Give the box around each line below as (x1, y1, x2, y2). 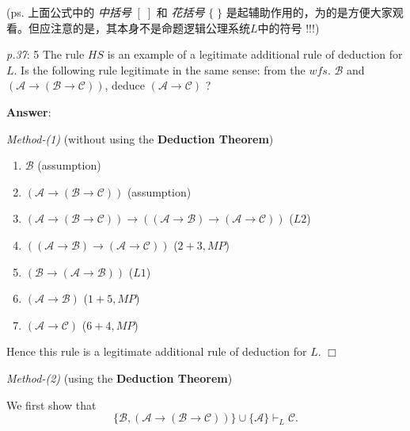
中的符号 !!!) (257, 19, 320, 36)
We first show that (6, 396, 97, 413)
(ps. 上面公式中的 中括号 (6, 4, 131, 20)
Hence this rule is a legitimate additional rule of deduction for (6, 343, 307, 360)
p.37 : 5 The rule (6, 46, 85, 63)
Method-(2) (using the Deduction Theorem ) (6, 369, 233, 386)
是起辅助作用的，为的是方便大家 (226, 4, 393, 20)
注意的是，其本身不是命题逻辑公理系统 (50, 19, 250, 36)
